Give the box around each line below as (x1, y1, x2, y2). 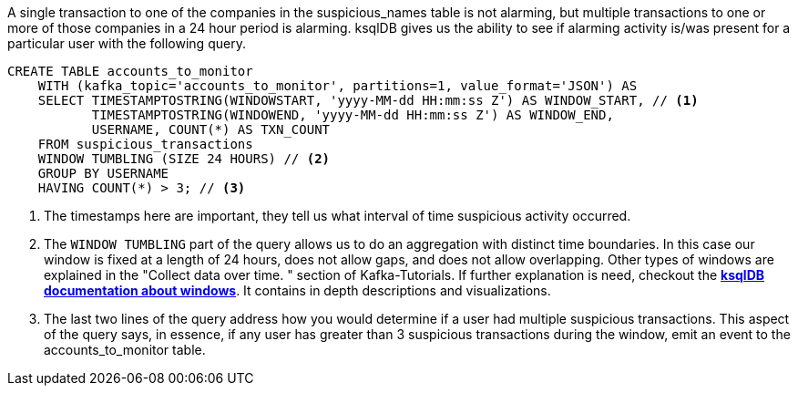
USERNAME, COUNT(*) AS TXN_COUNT (91, 122, 331, 137)
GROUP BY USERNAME (37, 166, 169, 181)
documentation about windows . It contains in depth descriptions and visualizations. (44, 283, 551, 298)
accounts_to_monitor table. (44, 342, 206, 357)
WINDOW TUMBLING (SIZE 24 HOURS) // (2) (37, 151, 331, 166)
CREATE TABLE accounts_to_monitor (7, 64, 253, 78)
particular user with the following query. (7, 36, 246, 51)
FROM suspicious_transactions (37, 137, 253, 151)
